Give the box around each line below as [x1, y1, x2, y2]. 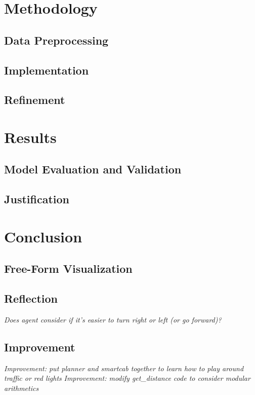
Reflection [4, 291, 58, 306]
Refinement [4, 92, 65, 107]
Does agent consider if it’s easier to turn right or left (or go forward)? [4, 314, 222, 325]
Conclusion [4, 226, 82, 246]
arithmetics [4, 383, 39, 393]
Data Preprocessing [4, 32, 109, 48]
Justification [4, 191, 69, 207]
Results [4, 126, 57, 147]
